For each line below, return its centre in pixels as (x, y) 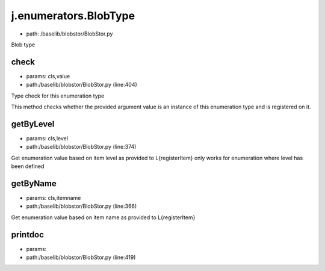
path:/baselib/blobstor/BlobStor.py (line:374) (81, 147)
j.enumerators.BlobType (73, 16)
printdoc (28, 235)
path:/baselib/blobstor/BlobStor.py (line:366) (82, 206)
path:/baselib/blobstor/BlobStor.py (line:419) (81, 257)
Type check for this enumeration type (58, 96)
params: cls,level (47, 138)
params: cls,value (48, 76)
